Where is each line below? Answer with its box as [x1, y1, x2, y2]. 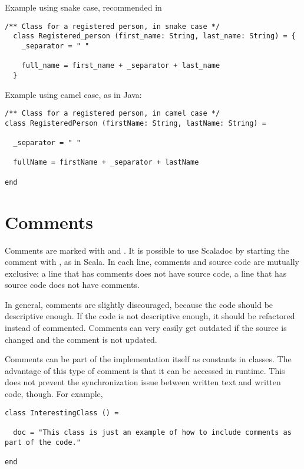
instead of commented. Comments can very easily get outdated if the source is [5, 322, 287, 334]
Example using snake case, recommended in [5, 1, 162, 13]
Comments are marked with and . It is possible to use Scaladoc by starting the [5, 244, 289, 256]
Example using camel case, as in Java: [5, 88, 142, 100]
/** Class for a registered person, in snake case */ [5, 22, 220, 31]
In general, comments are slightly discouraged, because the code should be [5, 298, 273, 310]
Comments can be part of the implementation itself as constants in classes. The [5, 353, 292, 365]
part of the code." [5, 438, 81, 447]
